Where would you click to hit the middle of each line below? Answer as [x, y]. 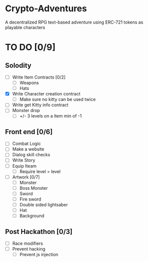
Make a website [28, 149]
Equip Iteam [24, 166]
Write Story [24, 160]
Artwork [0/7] [26, 177]
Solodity [18, 65]
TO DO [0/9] [30, 47]
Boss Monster [34, 188]
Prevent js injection [39, 255]
